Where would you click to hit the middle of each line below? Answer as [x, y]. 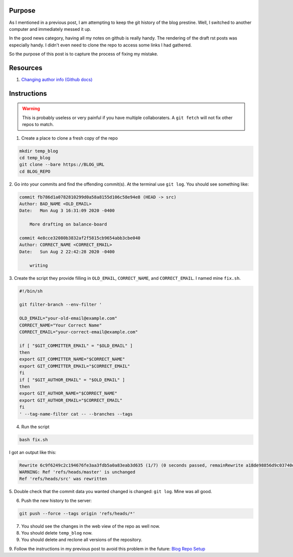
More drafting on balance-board [68, 224]
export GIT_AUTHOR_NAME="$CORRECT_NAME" [68, 393]
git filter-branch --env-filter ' [61, 305]
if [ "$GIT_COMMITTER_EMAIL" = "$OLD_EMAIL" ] [76, 346]
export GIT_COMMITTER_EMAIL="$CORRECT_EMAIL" [75, 366]
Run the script [35, 427]
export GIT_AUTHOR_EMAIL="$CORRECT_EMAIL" [71, 400]
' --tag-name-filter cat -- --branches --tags [76, 414]
